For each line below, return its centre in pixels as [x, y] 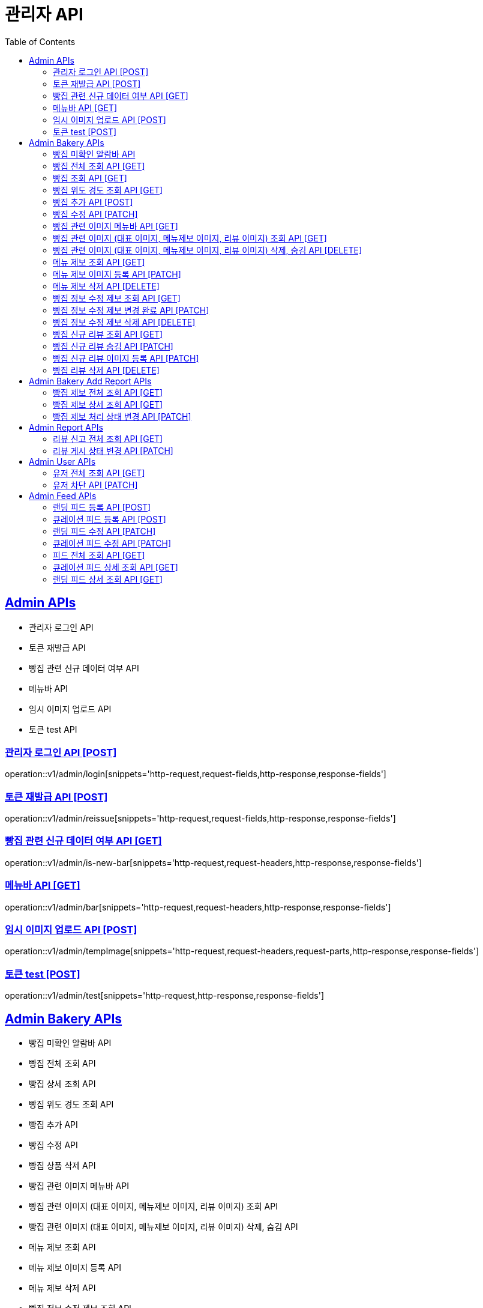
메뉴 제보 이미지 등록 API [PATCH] [117, 274]
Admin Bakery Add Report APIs [90, 381]
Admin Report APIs [66, 427]
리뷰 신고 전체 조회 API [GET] [108, 438]
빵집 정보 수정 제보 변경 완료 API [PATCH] [131, 310]
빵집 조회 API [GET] [90, 178]
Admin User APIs [62, 461]
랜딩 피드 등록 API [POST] [102, 507]
